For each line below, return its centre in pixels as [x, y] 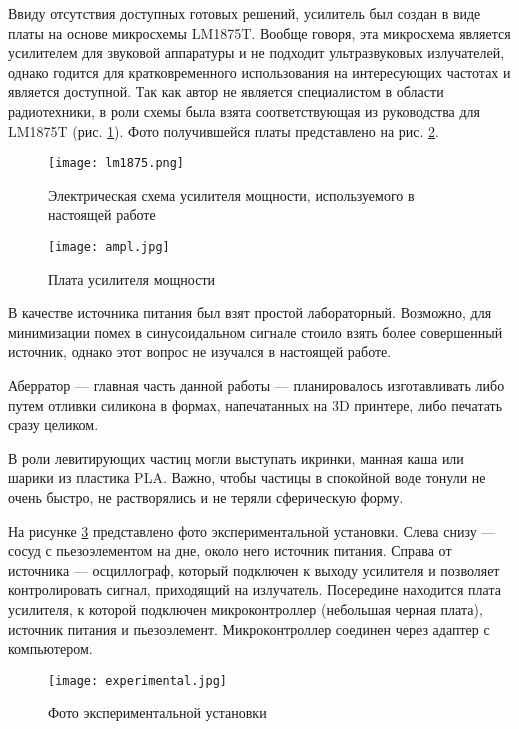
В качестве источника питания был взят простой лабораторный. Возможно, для [250, 312]
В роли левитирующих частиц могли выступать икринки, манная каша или [236, 457]
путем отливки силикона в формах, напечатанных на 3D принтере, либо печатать [255, 404]
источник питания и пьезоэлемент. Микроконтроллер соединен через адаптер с [249, 628]
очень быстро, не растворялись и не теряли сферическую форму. [206, 497]
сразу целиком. [53, 424]
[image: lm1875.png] [116, 163]
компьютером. [50, 648]
